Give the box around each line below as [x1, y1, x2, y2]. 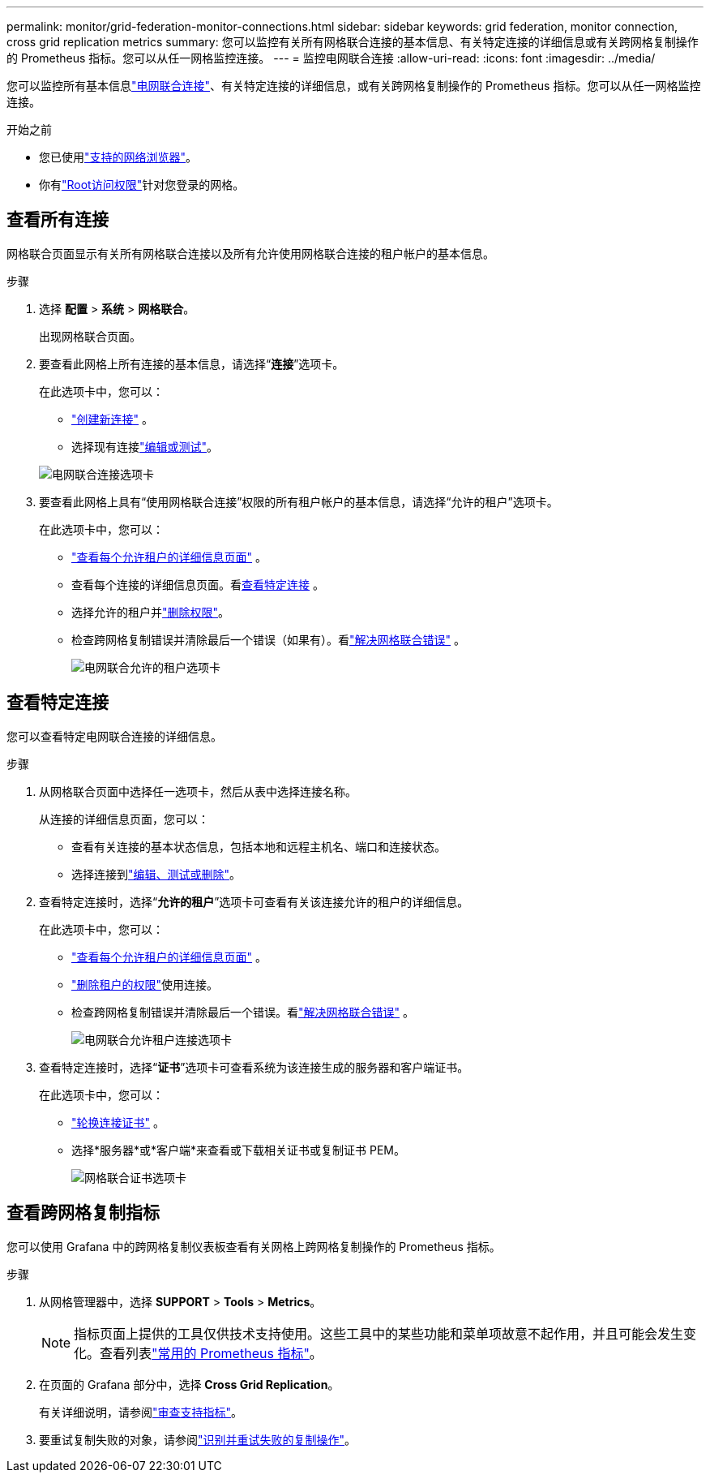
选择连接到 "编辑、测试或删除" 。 [71, 866, 242, 881]
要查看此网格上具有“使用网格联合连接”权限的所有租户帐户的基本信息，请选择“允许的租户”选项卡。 [39, 494, 558, 509]
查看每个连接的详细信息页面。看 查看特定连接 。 [71, 577, 324, 591]
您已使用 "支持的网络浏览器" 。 [39, 150, 198, 164]
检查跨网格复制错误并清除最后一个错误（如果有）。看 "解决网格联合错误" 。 [71, 632, 465, 647]
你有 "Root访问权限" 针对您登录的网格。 [39, 178, 245, 191]
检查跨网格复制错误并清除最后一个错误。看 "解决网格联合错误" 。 [71, 1004, 414, 1019]
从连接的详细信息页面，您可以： [39, 811, 209, 826]
